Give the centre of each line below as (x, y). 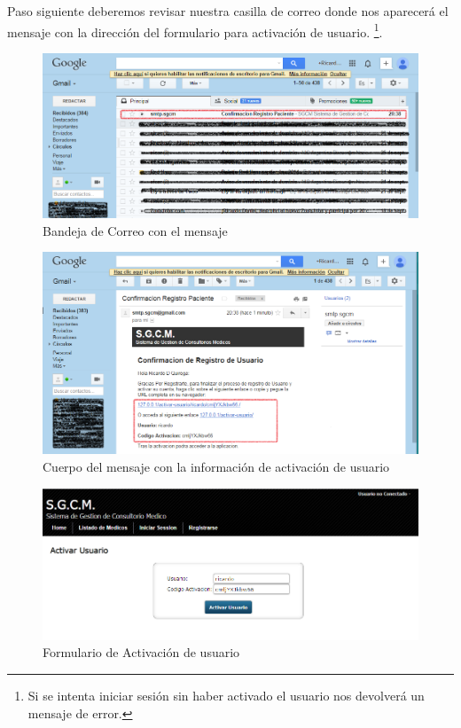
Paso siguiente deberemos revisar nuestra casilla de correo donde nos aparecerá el (228, 11)
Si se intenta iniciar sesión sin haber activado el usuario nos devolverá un (226, 695)
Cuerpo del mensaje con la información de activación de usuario (216, 466)
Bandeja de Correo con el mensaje (135, 230)
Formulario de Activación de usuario (141, 652)
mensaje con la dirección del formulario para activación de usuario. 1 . (195, 30)
